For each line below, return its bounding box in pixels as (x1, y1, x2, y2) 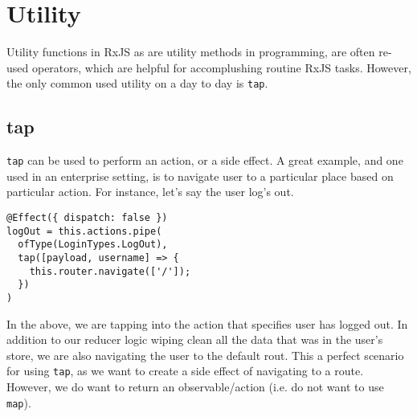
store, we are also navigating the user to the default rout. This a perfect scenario (6, 346, 404, 363)
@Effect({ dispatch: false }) (6, 212, 168, 224)
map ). (6, 394, 31, 411)
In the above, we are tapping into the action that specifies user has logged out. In (6, 315, 408, 332)
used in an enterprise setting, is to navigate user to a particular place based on (6, 167, 394, 184)
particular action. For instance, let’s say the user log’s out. (6, 183, 294, 200)
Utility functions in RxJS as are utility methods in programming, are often (6, 43, 375, 60)
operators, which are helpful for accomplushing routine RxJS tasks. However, (31, 59, 411, 76)
